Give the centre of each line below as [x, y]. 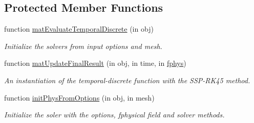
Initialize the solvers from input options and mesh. [83, 46]
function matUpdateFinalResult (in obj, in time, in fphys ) [95, 63]
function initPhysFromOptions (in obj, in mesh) [79, 97]
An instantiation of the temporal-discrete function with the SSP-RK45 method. [127, 80]
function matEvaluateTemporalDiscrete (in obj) [79, 29]
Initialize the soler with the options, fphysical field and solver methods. [114, 115]
